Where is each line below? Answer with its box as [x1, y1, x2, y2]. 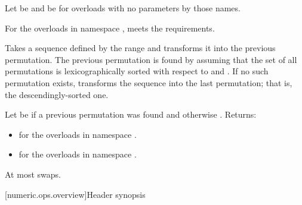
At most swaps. [5, 168, 61, 180]
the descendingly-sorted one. [5, 88, 109, 100]
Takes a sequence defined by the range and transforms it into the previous [5, 42, 276, 54]
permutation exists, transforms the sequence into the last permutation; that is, [5, 76, 292, 89]
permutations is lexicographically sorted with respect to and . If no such [5, 65, 269, 77]
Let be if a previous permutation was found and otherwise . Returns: [5, 108, 257, 121]
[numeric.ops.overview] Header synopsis [5, 188, 146, 200]
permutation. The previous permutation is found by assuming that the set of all [5, 53, 297, 65]
